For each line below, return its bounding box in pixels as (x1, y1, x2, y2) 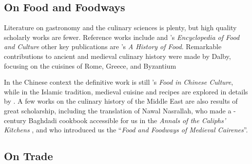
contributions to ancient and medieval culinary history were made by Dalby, (4, 51, 231, 61)
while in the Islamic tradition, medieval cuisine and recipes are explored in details (4, 86, 248, 96)
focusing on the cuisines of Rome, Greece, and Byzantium (4, 60, 176, 71)
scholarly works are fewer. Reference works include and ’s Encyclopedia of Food (4, 32, 240, 42)
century (4, 115, 26, 125)
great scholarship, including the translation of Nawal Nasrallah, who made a (4, 105, 232, 115)
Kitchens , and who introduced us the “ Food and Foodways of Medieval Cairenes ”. (4, 125, 248, 135)
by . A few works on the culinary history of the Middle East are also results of (4, 96, 238, 106)
